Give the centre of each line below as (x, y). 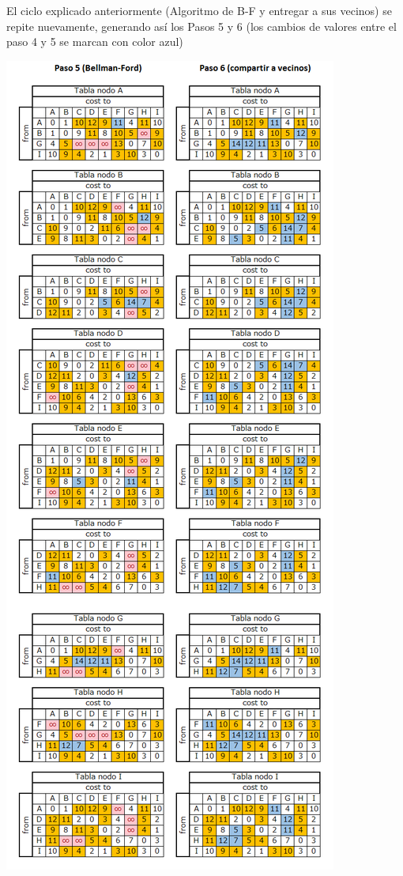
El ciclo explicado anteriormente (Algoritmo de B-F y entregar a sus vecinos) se (199, 10)
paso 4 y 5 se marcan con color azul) (95, 42)
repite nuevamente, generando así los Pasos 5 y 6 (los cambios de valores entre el (201, 26)
